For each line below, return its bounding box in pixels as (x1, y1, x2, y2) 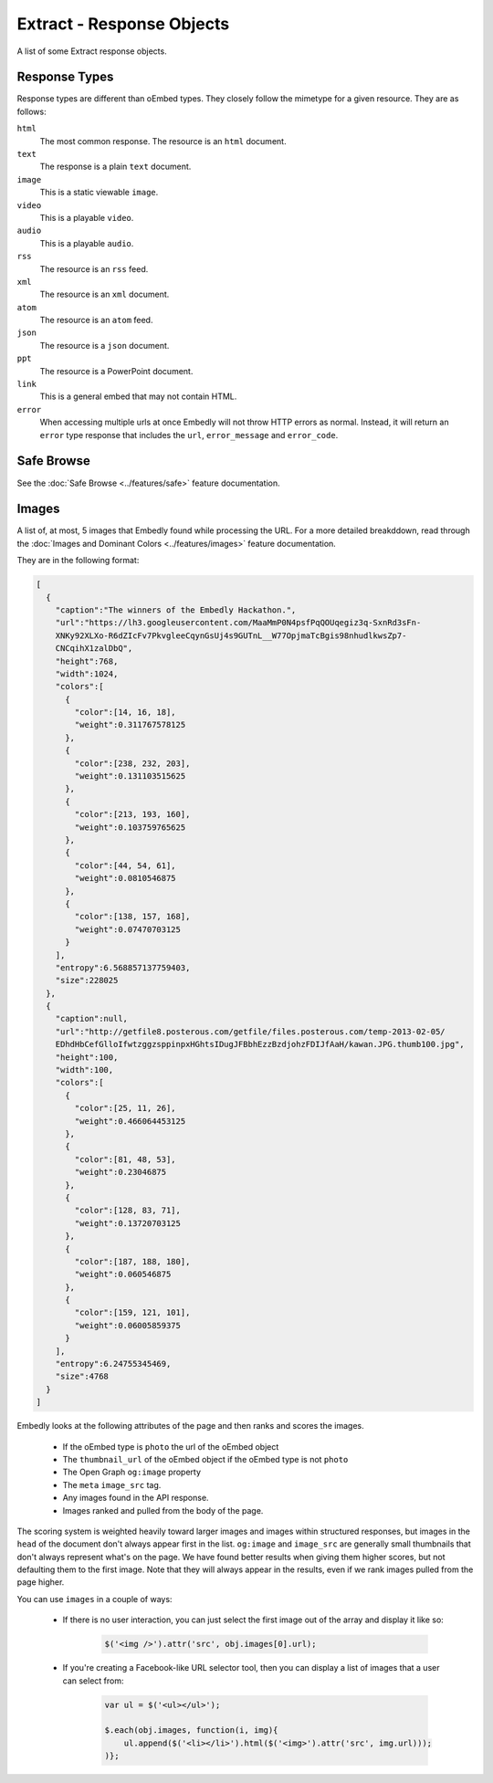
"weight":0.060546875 (74, 1269, 172, 1280)
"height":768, (55, 656, 119, 666)
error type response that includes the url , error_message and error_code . (39, 429, 339, 440)
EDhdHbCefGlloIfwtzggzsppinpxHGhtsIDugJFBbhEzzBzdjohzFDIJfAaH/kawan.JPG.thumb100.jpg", (55, 1039, 465, 1050)
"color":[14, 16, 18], (74, 708, 177, 718)
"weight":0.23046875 (74, 1167, 167, 1178)
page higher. (16, 1577, 65, 1588)
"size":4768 (55, 1371, 110, 1382)
